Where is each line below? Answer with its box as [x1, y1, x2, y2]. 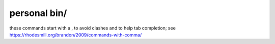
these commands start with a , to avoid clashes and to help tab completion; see [9, 25, 176, 31]
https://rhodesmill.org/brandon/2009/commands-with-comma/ [9, 31, 142, 37]
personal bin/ [9, 7, 67, 18]
